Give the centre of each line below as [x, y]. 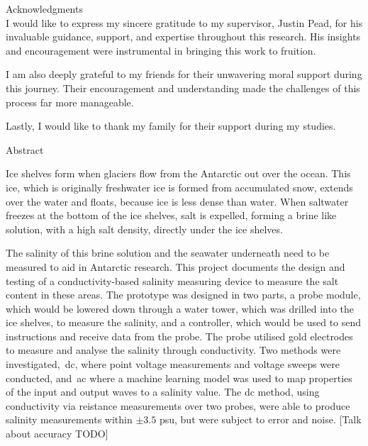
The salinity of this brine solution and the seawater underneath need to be [168, 253]
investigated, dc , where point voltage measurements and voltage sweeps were [173, 364]
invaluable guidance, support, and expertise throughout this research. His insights [183, 37]
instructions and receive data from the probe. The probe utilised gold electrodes [179, 336]
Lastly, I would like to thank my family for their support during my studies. [171, 126]
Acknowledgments [44, 9]
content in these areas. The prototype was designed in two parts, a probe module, [183, 295]
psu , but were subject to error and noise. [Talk [260, 419]
